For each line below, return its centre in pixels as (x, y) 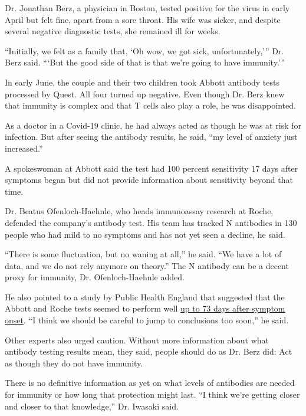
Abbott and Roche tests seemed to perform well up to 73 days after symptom (145, 308)
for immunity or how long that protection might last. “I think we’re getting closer (152, 394)
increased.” (24, 148)
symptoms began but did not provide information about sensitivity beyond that (149, 180)
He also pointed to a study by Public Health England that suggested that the (145, 297)
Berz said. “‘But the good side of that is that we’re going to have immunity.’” (145, 62)
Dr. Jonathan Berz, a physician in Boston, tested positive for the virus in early (147, 8)
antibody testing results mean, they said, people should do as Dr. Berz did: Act (149, 351)
